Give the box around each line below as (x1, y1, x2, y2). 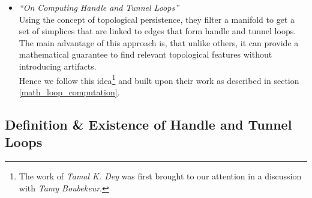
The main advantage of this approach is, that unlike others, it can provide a (19, 36, 299, 49)
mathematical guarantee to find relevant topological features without (19, 48, 272, 61)
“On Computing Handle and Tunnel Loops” (19, 1, 179, 13)
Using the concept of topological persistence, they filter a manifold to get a (19, 13, 295, 25)
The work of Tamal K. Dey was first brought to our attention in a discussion (19, 170, 302, 182)
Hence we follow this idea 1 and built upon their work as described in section (19, 72, 299, 86)
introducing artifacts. (19, 59, 97, 72)
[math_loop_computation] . (19, 85, 120, 98)
